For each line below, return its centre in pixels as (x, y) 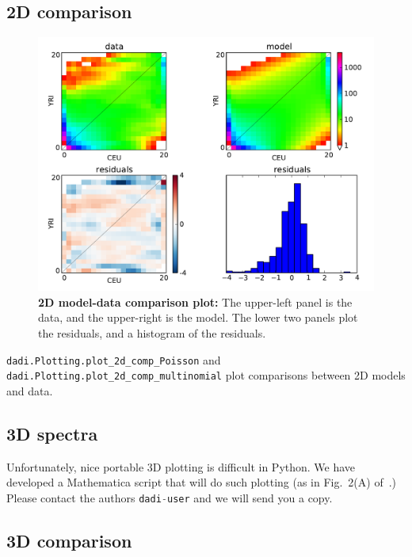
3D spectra (52, 433)
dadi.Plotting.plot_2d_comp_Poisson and (114, 359)
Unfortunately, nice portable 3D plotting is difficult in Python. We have (181, 466)
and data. (30, 390)
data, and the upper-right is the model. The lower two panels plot (198, 317)
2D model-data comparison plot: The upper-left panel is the (195, 301)
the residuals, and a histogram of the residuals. (152, 333)
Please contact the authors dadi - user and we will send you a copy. (170, 497)
